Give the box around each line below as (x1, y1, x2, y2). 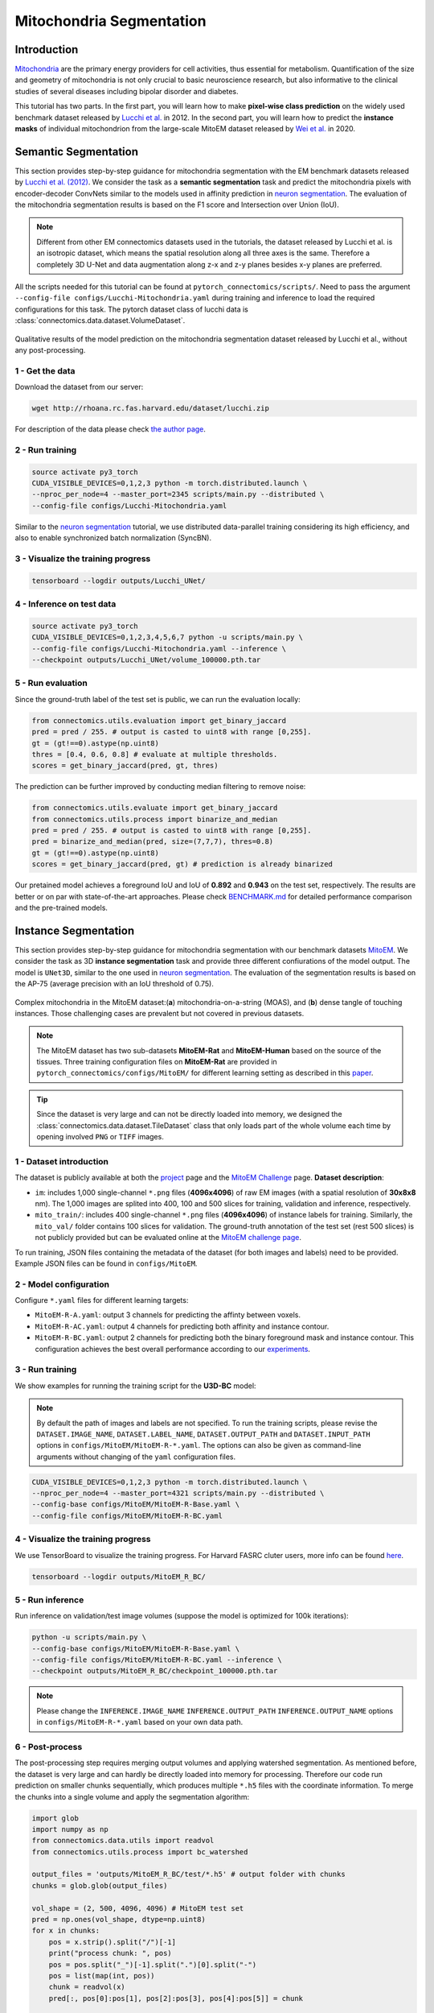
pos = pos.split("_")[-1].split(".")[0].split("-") (48, 1960, 257, 1969)
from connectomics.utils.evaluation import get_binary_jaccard (31, 716, 287, 725)
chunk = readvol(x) (48, 1982, 126, 1992)
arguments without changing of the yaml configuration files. (36, 1452, 236, 1461)
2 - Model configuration (14, 1279, 110, 1290)
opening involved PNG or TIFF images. (36, 1132, 164, 1142)
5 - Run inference (14, 1594, 84, 1606)
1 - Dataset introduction (14, 1155, 108, 1167)
